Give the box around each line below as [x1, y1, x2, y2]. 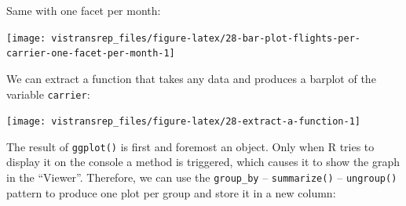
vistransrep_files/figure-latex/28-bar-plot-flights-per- [51, 32, 361, 44]
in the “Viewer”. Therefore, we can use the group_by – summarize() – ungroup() [6, 169, 397, 186]
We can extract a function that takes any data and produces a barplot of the [6, 70, 376, 86]
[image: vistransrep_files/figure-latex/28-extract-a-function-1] [6, 116, 361, 128]
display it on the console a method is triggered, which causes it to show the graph [6, 154, 401, 170]
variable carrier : [6, 85, 90, 102]
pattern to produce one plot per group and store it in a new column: [6, 184, 336, 201]
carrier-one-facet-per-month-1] [6, 48, 175, 60]
